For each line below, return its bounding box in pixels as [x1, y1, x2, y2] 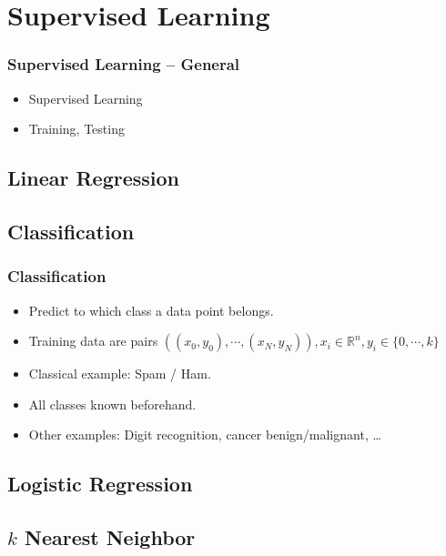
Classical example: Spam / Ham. [28, 364, 211, 383]
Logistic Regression [7, 470, 193, 498]
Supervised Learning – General [7, 53, 240, 76]
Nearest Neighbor [24, 523, 196, 551]
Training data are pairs [28, 331, 158, 350]
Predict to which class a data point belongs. [28, 300, 274, 319]
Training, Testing [28, 119, 125, 138]
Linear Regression [7, 164, 179, 192]
